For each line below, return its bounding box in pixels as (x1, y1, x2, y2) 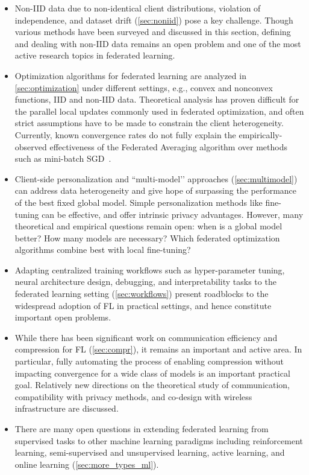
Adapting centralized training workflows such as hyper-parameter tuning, (14, 263, 285, 276)
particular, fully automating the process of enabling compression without (14, 355, 284, 368)
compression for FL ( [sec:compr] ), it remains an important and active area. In (14, 343, 302, 355)
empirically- (239, 128, 282, 141)
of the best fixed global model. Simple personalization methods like (14, 196, 263, 208)
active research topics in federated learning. (14, 49, 175, 62)
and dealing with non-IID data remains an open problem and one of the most (14, 37, 301, 49)
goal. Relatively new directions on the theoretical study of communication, (14, 378, 290, 391)
